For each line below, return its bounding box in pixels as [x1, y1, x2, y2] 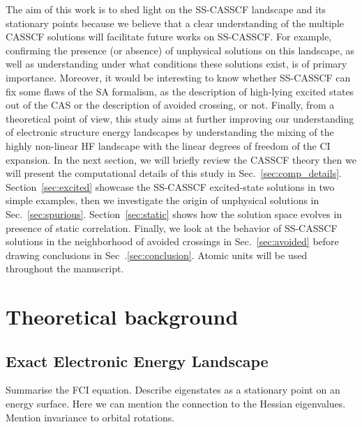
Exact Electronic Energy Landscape [6, 350, 269, 371]
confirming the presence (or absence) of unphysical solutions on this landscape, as [6, 42, 355, 57]
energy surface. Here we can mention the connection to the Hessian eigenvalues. [6, 396, 346, 411]
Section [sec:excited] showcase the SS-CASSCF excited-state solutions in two [6, 179, 335, 194]
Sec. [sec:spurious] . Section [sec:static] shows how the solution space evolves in [6, 206, 342, 221]
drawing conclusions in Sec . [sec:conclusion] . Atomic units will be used [6, 247, 308, 262]
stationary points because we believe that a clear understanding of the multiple [6, 15, 344, 30]
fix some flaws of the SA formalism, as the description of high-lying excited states [6, 84, 354, 98]
